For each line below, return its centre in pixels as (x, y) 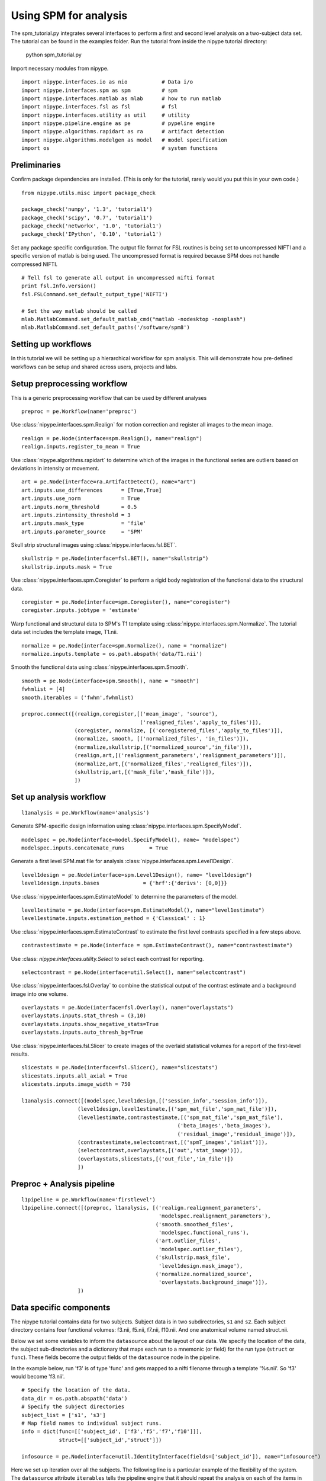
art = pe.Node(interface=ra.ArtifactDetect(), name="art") (109, 482)
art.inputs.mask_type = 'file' (84, 523)
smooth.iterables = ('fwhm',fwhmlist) (78, 697)
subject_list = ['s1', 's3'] (64, 1415)
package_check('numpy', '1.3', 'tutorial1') (87, 209)
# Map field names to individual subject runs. (92, 1424)
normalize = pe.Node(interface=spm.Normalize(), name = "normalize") (125, 645)
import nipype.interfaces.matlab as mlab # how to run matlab (121, 98)
